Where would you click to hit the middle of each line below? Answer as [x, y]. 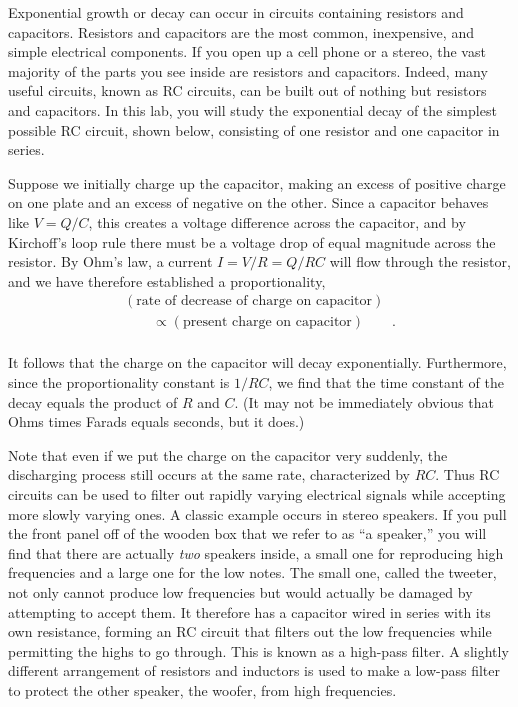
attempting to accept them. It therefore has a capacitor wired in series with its [249, 611]
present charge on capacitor [267, 322]
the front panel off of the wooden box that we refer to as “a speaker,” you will [247, 533]
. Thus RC [467, 474]
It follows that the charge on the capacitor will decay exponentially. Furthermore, [257, 362]
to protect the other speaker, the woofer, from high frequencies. [202, 689]
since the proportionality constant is [119, 382]
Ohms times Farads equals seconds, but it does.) [156, 421]
